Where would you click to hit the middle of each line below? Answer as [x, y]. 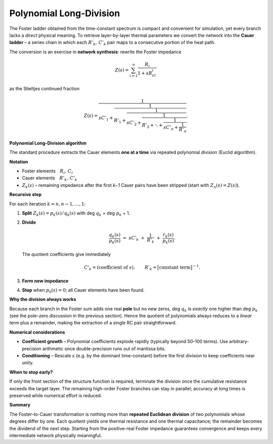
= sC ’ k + [134, 239]
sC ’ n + [171, 128]
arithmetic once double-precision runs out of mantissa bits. [104, 348]
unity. [28, 363]
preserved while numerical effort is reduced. [56, 395]
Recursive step [26, 195]
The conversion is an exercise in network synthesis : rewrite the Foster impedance [95, 52]
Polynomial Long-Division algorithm [48, 143]
